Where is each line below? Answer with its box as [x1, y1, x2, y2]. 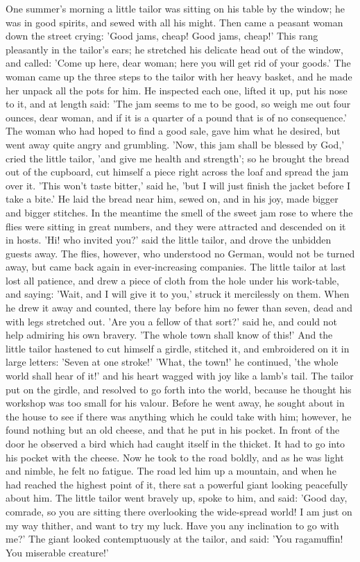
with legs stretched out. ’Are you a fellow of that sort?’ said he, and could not [6, 314, 337, 328]
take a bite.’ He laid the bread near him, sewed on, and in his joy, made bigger [6, 191, 338, 206]
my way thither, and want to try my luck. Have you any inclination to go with [6, 518, 339, 532]
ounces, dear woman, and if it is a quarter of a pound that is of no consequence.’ [6, 110, 347, 124]
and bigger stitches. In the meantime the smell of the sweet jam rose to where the [6, 205, 353, 219]
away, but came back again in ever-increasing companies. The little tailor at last [6, 259, 346, 274]
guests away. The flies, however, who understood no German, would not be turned [6, 246, 355, 260]
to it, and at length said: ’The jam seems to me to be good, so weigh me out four [6, 96, 351, 111]
